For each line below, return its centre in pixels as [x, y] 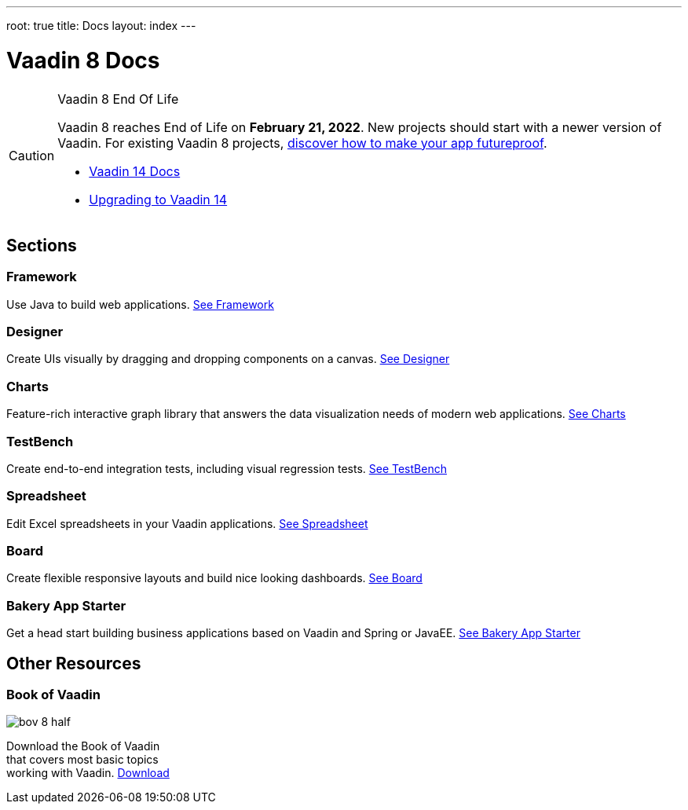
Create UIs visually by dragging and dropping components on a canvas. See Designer [228, 359]
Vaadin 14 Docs [135, 171]
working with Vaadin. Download [88, 773]
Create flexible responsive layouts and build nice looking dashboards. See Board [214, 578]
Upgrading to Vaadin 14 [158, 199]
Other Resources [74, 663]
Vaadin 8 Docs [83, 60]
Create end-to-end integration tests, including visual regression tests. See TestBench [227, 468]
